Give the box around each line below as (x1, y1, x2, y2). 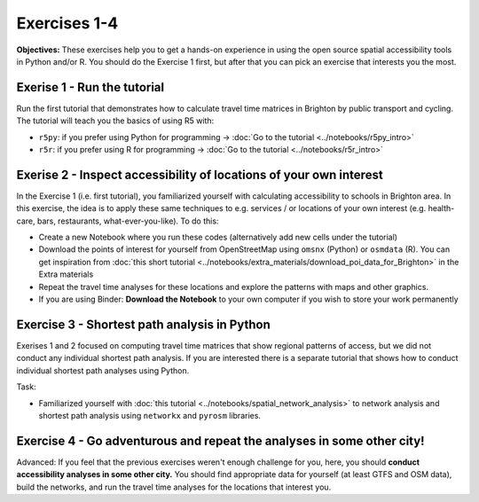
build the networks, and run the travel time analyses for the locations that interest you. (16, 482, 332, 492)
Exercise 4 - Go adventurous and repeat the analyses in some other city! (16, 433, 425, 448)
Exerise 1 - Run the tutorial (16, 80, 164, 95)
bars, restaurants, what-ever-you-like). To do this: (36, 216, 219, 226)
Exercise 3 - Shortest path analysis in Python (16, 317, 271, 332)
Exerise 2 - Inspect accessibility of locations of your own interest (16, 167, 383, 182)
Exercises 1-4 (16, 13, 119, 33)
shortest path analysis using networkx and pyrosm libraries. (38, 410, 262, 420)
